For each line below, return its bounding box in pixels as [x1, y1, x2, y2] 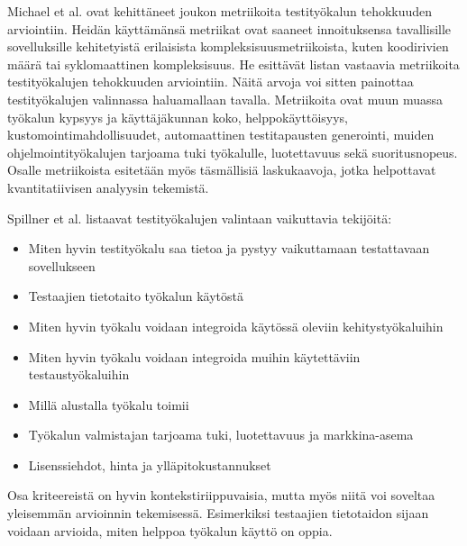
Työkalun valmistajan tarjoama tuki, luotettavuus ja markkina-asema [28, 425, 414, 444]
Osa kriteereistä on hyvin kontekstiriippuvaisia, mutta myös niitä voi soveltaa [7, 486, 435, 505]
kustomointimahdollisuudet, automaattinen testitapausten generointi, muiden [7, 125, 435, 144]
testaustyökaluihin [28, 365, 130, 384]
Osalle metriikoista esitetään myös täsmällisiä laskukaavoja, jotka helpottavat [7, 160, 436, 179]
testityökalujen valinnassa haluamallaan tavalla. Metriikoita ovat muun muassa [7, 89, 444, 108]
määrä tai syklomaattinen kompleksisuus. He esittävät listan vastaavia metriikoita [7, 54, 460, 73]
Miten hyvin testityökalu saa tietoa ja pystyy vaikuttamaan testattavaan [28, 239, 430, 258]
